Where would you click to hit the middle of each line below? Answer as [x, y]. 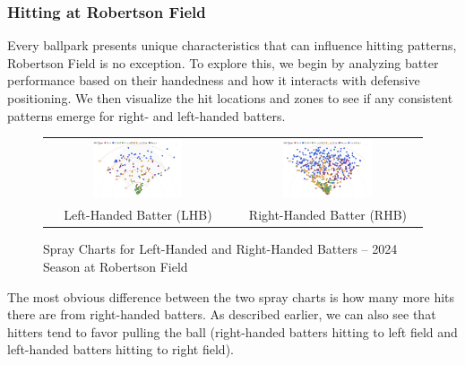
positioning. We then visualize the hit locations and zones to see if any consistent [230, 98]
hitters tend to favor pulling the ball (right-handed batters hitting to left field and [232, 331]
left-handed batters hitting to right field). [121, 349]
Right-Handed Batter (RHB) [328, 215]
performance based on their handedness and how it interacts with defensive [214, 80]
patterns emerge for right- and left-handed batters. [146, 115]
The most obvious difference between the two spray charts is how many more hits [231, 296]
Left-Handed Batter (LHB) [138, 215]
